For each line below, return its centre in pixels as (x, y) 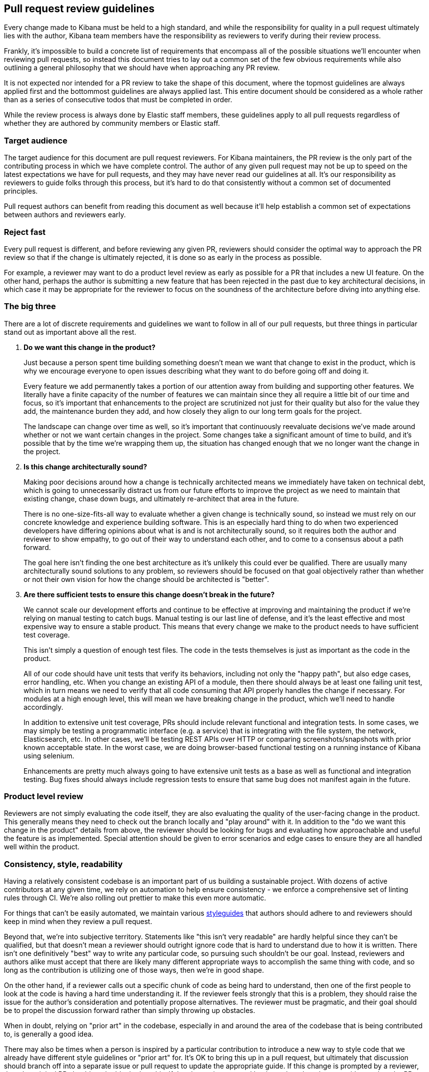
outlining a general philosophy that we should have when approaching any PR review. (142, 68)
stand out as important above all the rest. (70, 332)
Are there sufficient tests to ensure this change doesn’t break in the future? (149, 594)
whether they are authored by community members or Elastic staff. (112, 123)
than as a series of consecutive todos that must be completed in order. (118, 100)
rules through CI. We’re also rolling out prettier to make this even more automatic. (135, 898)
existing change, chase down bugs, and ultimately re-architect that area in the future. (161, 498)
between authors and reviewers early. (65, 215)
